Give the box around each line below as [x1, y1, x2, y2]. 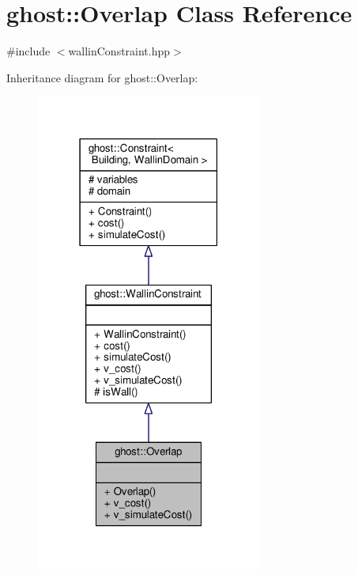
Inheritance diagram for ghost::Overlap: [6, 69, 198, 85]
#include [6, 43, 51, 59]
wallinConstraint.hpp [68, 43, 171, 59]
